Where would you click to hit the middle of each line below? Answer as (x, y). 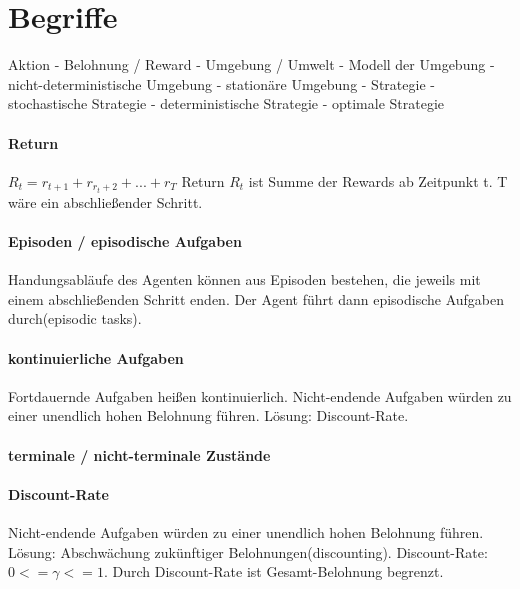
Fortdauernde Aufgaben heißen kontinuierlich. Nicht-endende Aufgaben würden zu (260, 395)
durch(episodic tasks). (75, 318)
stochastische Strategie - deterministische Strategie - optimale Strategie (226, 103)
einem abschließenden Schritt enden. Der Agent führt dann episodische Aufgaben (256, 298)
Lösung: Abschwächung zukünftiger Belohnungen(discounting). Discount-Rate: (248, 551)
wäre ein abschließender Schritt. (105, 201)
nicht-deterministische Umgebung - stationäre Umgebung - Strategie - (221, 83)
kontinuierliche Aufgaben (96, 357)
